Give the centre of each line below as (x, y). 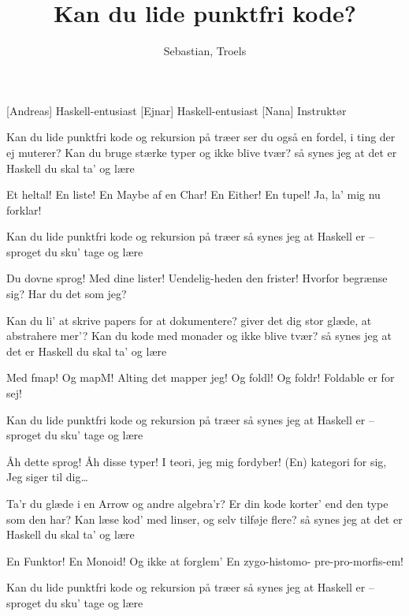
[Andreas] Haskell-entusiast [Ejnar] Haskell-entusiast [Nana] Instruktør (177, 110)
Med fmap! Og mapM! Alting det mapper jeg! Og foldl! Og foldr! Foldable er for (201, 377)
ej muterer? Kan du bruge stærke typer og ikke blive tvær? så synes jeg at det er (202, 152)
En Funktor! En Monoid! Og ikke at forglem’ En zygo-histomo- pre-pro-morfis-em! (205, 560)
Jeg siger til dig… (47, 477)
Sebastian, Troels (205, 51)
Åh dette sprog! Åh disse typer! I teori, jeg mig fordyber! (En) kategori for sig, (197, 461)
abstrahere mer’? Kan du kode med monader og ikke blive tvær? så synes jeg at (199, 336)
